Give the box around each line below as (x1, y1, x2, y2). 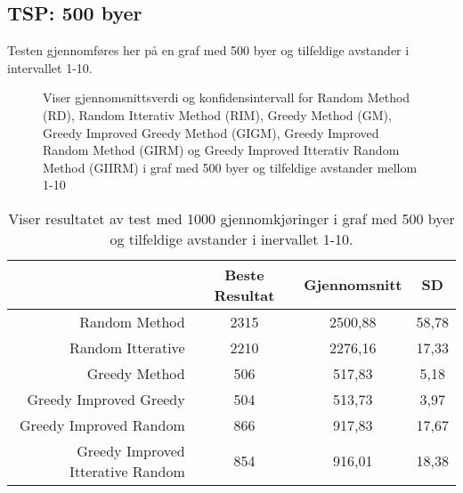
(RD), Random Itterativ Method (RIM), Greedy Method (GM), (43, 105, 392, 124)
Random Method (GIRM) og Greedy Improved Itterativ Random (43, 141, 400, 159)
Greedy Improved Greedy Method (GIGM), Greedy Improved (43, 123, 379, 141)
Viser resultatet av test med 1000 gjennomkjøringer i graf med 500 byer (8, 207, 455, 229)
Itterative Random (69, 460, 185, 481)
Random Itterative (69, 336, 185, 358)
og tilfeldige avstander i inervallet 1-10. (110, 228, 353, 249)
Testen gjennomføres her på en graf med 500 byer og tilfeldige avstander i (7, 41, 410, 60)
